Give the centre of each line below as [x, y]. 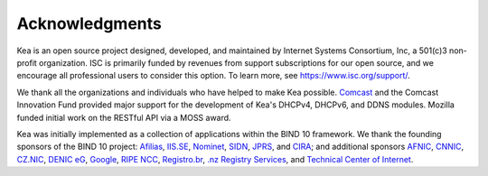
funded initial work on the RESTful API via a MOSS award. [124, 117]
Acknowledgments [89, 23]
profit [27, 62]
